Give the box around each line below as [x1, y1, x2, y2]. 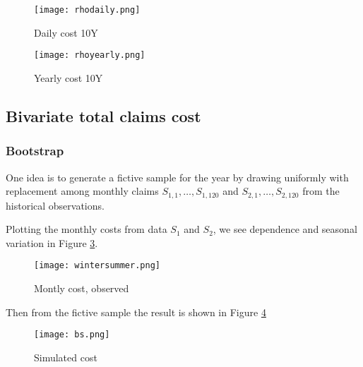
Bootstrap [6, 142, 64, 160]
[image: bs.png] [34, 330, 110, 340]
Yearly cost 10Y [34, 70, 103, 85]
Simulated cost [34, 349, 97, 364]
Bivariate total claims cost [6, 104, 201, 126]
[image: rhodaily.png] [34, 5, 141, 15]
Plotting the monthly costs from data [6, 222, 167, 236]
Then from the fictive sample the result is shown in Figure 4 [6, 304, 266, 319]
